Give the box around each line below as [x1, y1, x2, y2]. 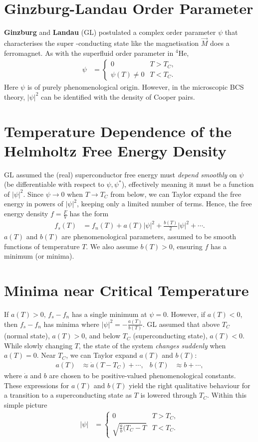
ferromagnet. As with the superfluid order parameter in [4, 47, 174, 58]
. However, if [166, 308, 205, 319]
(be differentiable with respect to [4, 179, 104, 189]
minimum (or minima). [4, 251, 74, 261]
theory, [4, 91, 25, 102]
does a [210, 37, 230, 48]
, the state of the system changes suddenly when [78, 340, 226, 350]
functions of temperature [4, 241, 80, 251]
